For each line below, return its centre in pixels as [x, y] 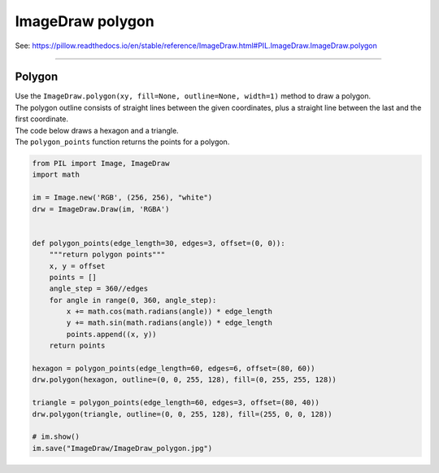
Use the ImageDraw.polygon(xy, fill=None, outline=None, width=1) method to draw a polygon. [193, 96]
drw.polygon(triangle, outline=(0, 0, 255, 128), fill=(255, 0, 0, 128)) [182, 414]
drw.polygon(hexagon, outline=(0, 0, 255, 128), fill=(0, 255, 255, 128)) [185, 380]
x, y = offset [77, 266]
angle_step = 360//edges [99, 289]
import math [56, 175]
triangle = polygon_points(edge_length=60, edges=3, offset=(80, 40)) [176, 403]
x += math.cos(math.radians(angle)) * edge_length [169, 312]
